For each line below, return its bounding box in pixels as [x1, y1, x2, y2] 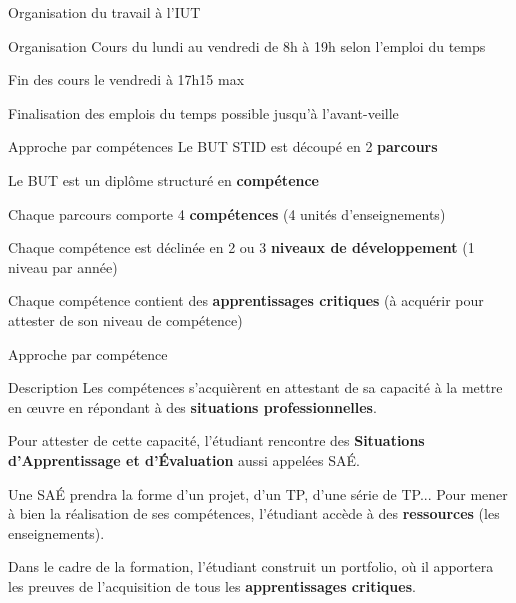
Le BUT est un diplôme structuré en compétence [8, 169, 319, 190]
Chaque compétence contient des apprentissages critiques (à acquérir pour [8, 290, 484, 311]
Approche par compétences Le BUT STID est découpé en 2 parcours [8, 136, 438, 157]
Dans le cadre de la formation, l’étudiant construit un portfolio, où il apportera [8, 556, 494, 577]
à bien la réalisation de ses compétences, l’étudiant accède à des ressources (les [8, 503, 500, 524]
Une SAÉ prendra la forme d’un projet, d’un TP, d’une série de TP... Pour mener [8, 483, 508, 504]
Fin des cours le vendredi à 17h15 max [8, 69, 245, 90]
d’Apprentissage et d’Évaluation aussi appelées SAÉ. [8, 449, 360, 470]
